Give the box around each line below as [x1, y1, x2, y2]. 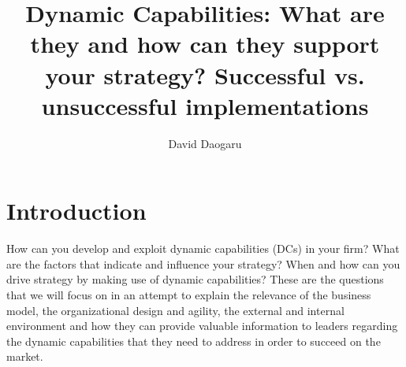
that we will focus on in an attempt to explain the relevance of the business [6, 287, 371, 302]
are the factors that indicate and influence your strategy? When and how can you [6, 255, 400, 272]
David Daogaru [168, 135, 242, 151]
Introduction [6, 195, 147, 227]
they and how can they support [30, 28, 380, 60]
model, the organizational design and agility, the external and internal [6, 302, 345, 318]
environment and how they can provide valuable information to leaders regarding [6, 317, 398, 334]
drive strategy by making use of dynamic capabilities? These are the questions [6, 271, 384, 287]
